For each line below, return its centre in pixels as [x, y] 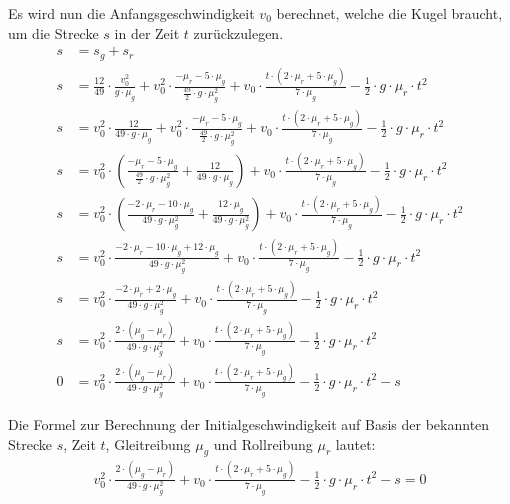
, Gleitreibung [148, 443]
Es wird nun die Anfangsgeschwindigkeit [131, 13]
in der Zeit [147, 32]
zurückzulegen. [238, 32]
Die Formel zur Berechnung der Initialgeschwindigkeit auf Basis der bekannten [249, 424]
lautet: [355, 443]
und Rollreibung [263, 443]
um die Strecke [53, 32]
